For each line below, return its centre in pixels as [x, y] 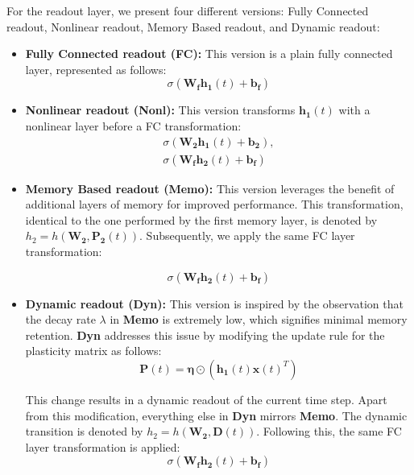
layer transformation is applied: [103, 446]
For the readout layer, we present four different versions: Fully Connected [188, 10]
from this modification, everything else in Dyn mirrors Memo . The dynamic [216, 415]
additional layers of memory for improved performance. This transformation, [214, 204]
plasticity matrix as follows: [93, 351]
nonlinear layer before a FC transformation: [133, 125]
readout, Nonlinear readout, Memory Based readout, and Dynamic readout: [193, 26]
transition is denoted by [84, 431]
